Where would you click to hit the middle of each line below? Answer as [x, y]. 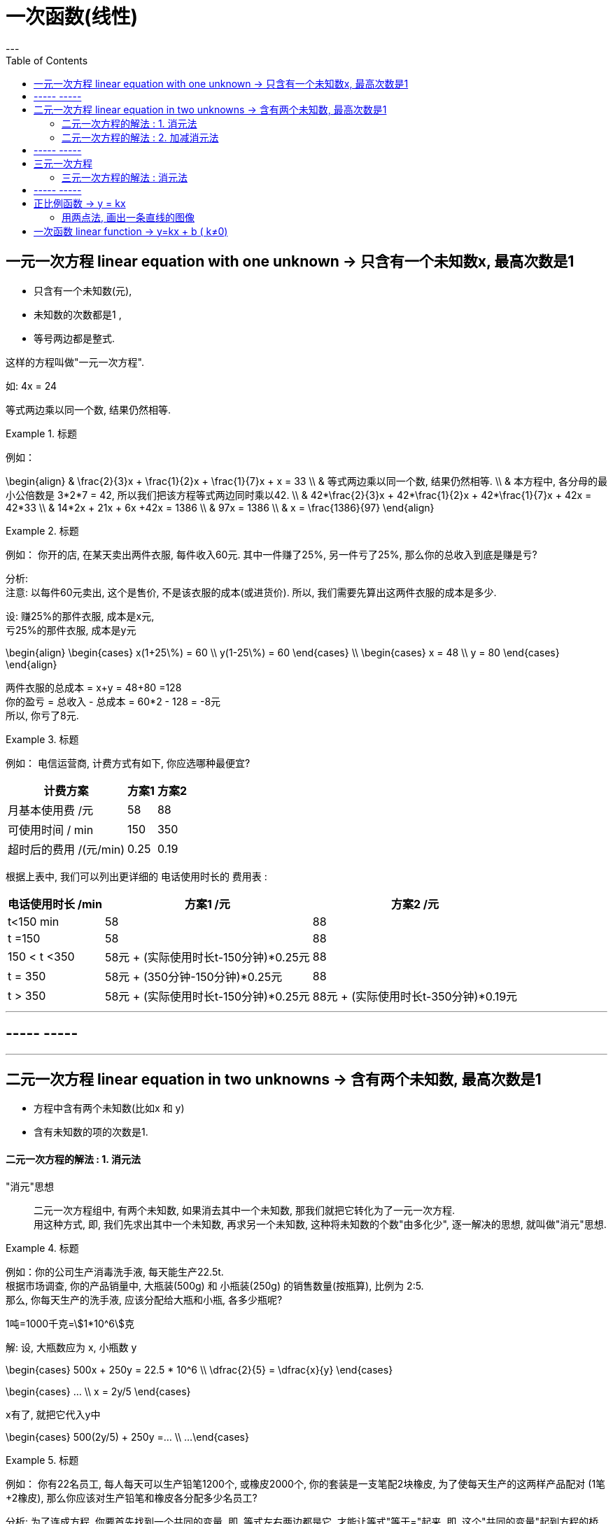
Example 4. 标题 [42, 1248]
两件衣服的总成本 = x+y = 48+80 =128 [94, 687]
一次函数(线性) [72, 17]
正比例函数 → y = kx [80, 203]
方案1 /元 [207, 904]
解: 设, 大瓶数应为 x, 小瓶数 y [71, 1347]
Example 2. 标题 [42, 530]
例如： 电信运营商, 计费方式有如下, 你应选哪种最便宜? [128, 763]
